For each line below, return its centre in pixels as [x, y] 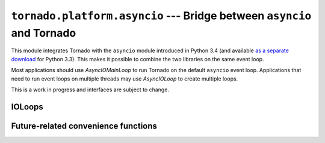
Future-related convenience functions [84, 126]
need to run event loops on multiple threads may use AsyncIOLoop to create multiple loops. [125, 79]
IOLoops [27, 107]
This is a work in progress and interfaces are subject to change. [90, 90]
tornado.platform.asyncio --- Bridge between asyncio [161, 16]
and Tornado [44, 33]
